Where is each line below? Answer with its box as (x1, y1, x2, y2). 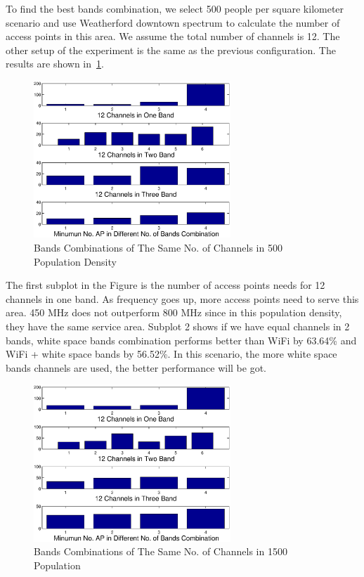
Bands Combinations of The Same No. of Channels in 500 (34, 240, 282, 254)
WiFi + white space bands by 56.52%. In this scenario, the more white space (6, 346, 337, 361)
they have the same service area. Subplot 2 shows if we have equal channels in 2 (6, 318, 350, 333)
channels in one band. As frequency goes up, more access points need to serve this (6, 291, 359, 306)
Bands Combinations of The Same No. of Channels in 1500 (34, 544, 287, 559)
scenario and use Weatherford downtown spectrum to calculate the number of (6, 15, 340, 30)
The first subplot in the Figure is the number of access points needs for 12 (6, 278, 325, 292)
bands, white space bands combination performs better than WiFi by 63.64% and (6, 332, 357, 347)
